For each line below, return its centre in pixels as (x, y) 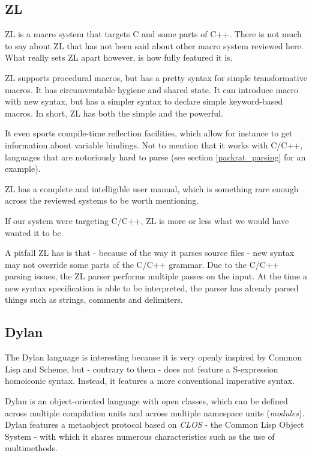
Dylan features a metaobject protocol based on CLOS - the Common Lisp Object (154, 424)
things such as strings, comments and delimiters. (94, 299)
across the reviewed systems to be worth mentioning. (102, 200)
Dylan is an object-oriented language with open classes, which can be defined (146, 401)
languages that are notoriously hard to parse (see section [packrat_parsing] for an (155, 157)
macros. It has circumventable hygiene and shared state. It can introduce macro (151, 89)
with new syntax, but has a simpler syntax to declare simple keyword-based (144, 101)
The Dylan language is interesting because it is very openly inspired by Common (153, 357)
